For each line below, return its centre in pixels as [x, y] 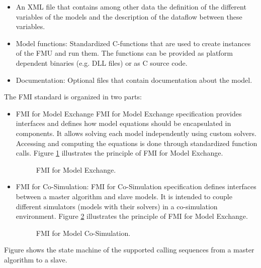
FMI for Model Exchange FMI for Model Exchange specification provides [129, 113]
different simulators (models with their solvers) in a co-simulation [117, 206]
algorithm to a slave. [36, 259]
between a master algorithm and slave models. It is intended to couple [124, 196]
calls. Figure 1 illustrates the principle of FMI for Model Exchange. [119, 153]
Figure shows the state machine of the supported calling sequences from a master [129, 250]
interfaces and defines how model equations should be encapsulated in [123, 123]
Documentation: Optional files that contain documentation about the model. [134, 80]
